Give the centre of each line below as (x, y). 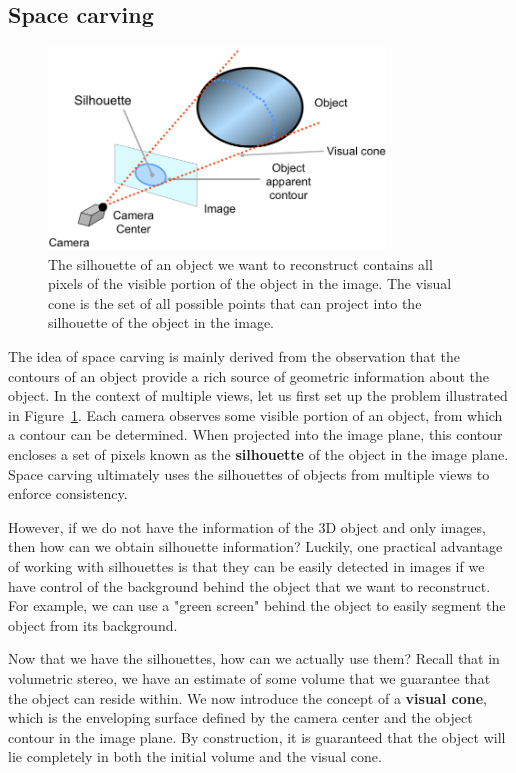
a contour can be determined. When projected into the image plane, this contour (255, 434)
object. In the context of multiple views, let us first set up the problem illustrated (258, 395)
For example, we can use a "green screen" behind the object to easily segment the (257, 605)
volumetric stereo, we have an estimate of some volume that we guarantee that (249, 677)
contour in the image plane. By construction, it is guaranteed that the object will (257, 736)
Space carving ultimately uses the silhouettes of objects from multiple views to (249, 473)
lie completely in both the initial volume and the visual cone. (195, 756)
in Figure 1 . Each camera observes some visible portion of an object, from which (255, 414)
